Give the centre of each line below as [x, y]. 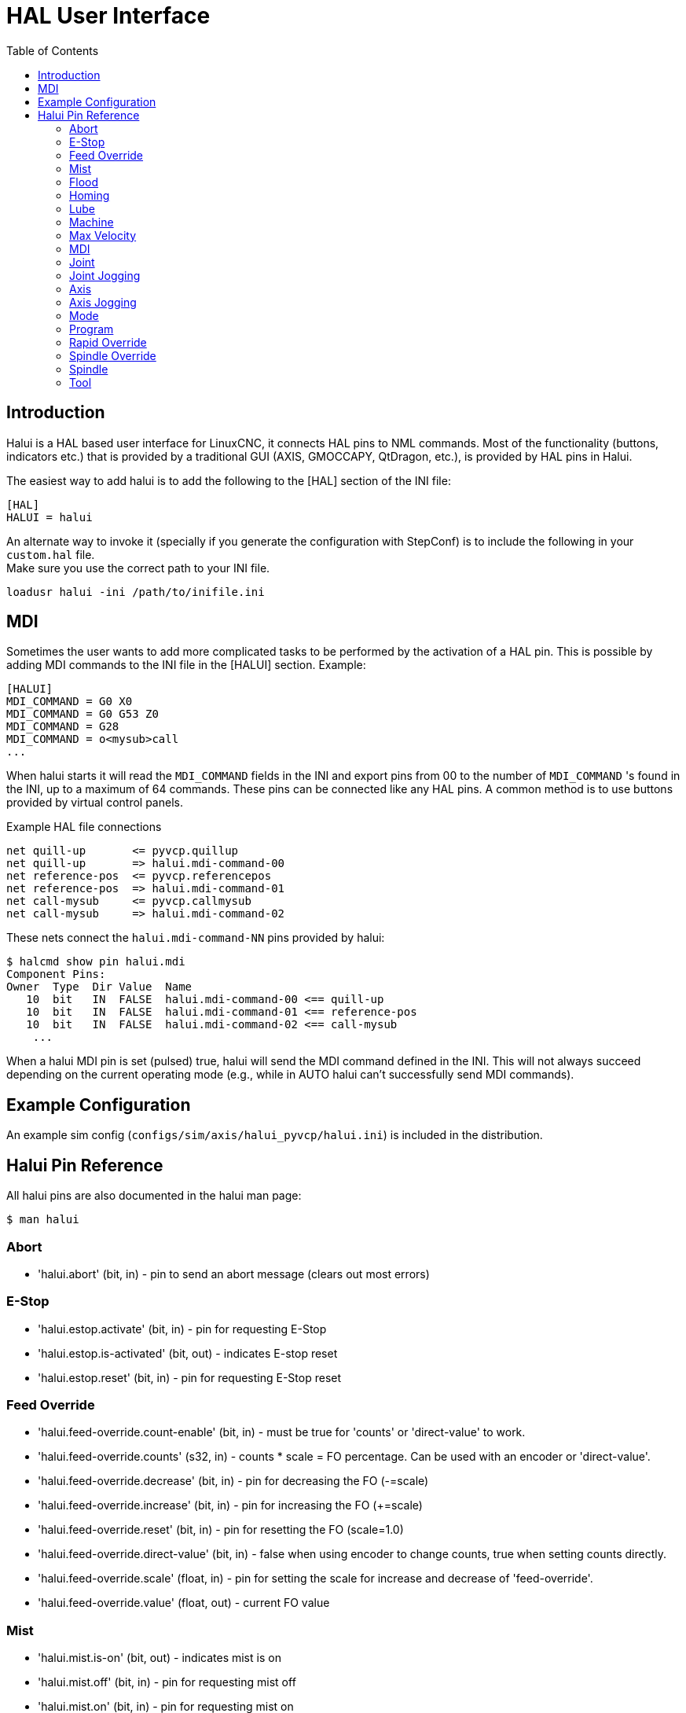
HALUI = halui [50, 517]
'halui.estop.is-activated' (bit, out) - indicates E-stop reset [188, 1353]
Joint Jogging [105, 275]
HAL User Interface [108, 16]
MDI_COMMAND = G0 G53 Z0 [83, 714]
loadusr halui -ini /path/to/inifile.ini [136, 592]
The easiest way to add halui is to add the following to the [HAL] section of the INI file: [229, 480]
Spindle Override [113, 355]
